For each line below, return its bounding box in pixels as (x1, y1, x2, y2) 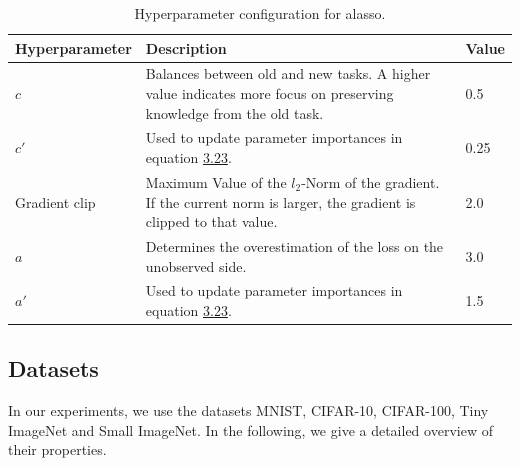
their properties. (8, 439, 107, 460)
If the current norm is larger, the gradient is (145, 191, 416, 212)
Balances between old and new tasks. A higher (145, 63, 431, 84)
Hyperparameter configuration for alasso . (134, 3, 386, 23)
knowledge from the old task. (145, 102, 324, 123)
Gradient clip (15, 191, 96, 212)
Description (145, 37, 227, 58)
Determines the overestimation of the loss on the (145, 235, 444, 256)
